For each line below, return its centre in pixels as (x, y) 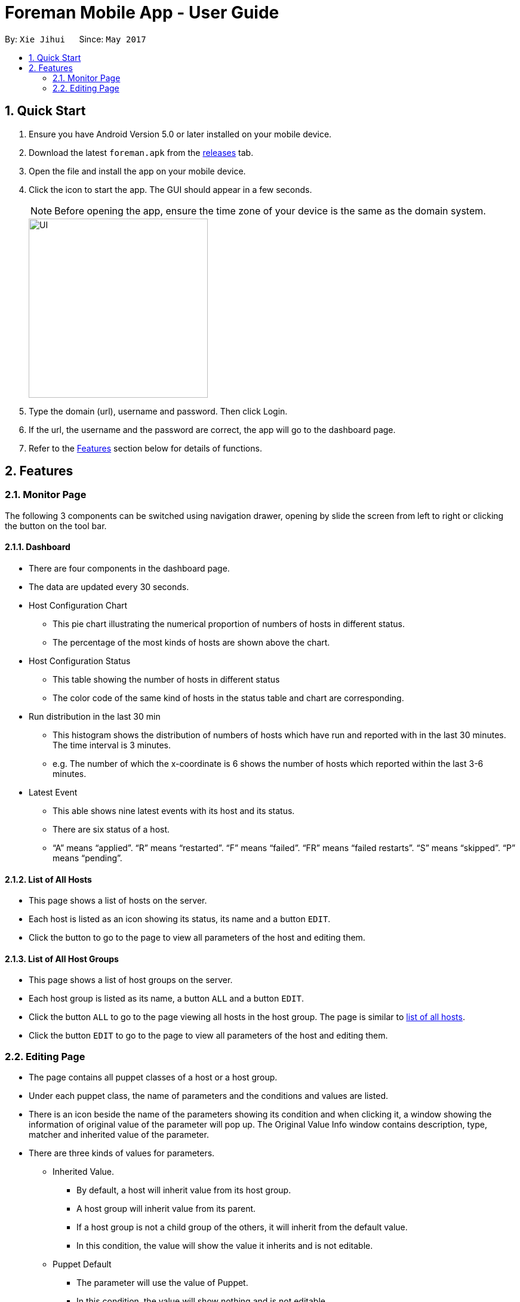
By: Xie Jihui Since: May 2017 (76, 39)
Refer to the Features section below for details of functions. (145, 448)
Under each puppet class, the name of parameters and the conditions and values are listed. (209, 1096)
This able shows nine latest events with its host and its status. (174, 811)
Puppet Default (82, 1264)
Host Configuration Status (80, 661)
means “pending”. (87, 858)
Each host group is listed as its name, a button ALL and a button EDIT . (166, 999)
